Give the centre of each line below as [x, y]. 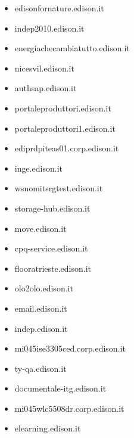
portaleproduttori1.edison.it [65, 128]
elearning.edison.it [48, 428]
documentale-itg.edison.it [60, 388]
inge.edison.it [39, 168]
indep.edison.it [41, 328]
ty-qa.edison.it [40, 368]
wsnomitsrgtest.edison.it [59, 188]
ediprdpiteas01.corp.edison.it [67, 148]
